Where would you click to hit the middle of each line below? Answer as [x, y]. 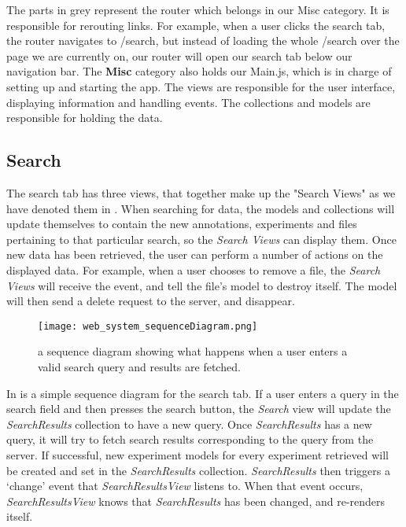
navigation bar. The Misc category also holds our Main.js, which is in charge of [199, 71]
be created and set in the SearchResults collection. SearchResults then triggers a [198, 470]
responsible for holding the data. [85, 118]
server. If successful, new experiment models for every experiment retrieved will [197, 454]
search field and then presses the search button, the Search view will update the [199, 409]
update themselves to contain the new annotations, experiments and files [182, 224]
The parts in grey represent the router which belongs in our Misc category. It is [198, 9]
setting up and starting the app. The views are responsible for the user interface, [201, 86]
